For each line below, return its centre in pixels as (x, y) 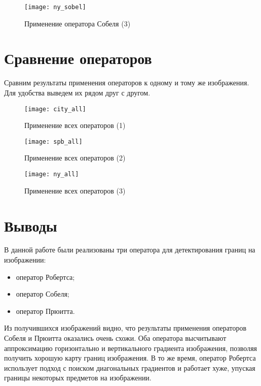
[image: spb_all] (53, 141)
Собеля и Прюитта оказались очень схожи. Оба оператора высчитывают (115, 338)
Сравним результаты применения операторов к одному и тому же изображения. (127, 83)
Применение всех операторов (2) (75, 158)
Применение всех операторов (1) (75, 125)
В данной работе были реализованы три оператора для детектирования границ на (130, 250)
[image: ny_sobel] (55, 7)
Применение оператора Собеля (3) (78, 23)
